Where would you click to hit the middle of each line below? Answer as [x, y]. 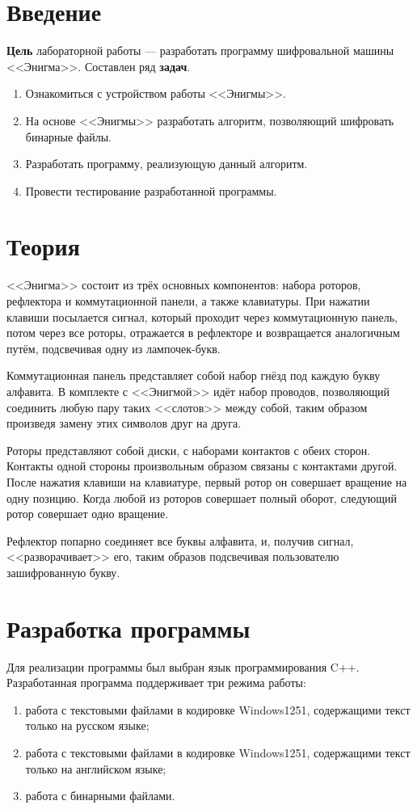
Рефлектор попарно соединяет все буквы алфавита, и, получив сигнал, [180, 540]
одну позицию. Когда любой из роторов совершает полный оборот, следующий [202, 497]
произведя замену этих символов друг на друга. [124, 423]
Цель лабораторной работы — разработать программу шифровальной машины [200, 51]
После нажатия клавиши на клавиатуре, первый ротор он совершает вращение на [207, 481]
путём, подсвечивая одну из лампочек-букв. [114, 348]
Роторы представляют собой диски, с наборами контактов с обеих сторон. [189, 450]
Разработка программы [128, 628]
